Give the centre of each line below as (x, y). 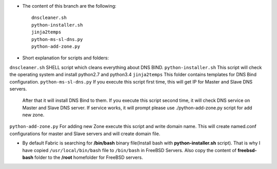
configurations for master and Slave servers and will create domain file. (85, 134)
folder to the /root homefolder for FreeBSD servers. (88, 157)
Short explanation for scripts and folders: (66, 58)
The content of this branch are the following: (69, 6)
